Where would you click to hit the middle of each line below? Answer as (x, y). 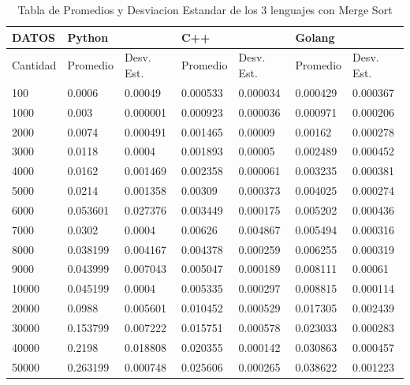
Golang (315, 37)
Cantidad (34, 65)
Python (88, 37)
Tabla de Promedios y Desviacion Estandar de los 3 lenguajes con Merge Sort (205, 9)
